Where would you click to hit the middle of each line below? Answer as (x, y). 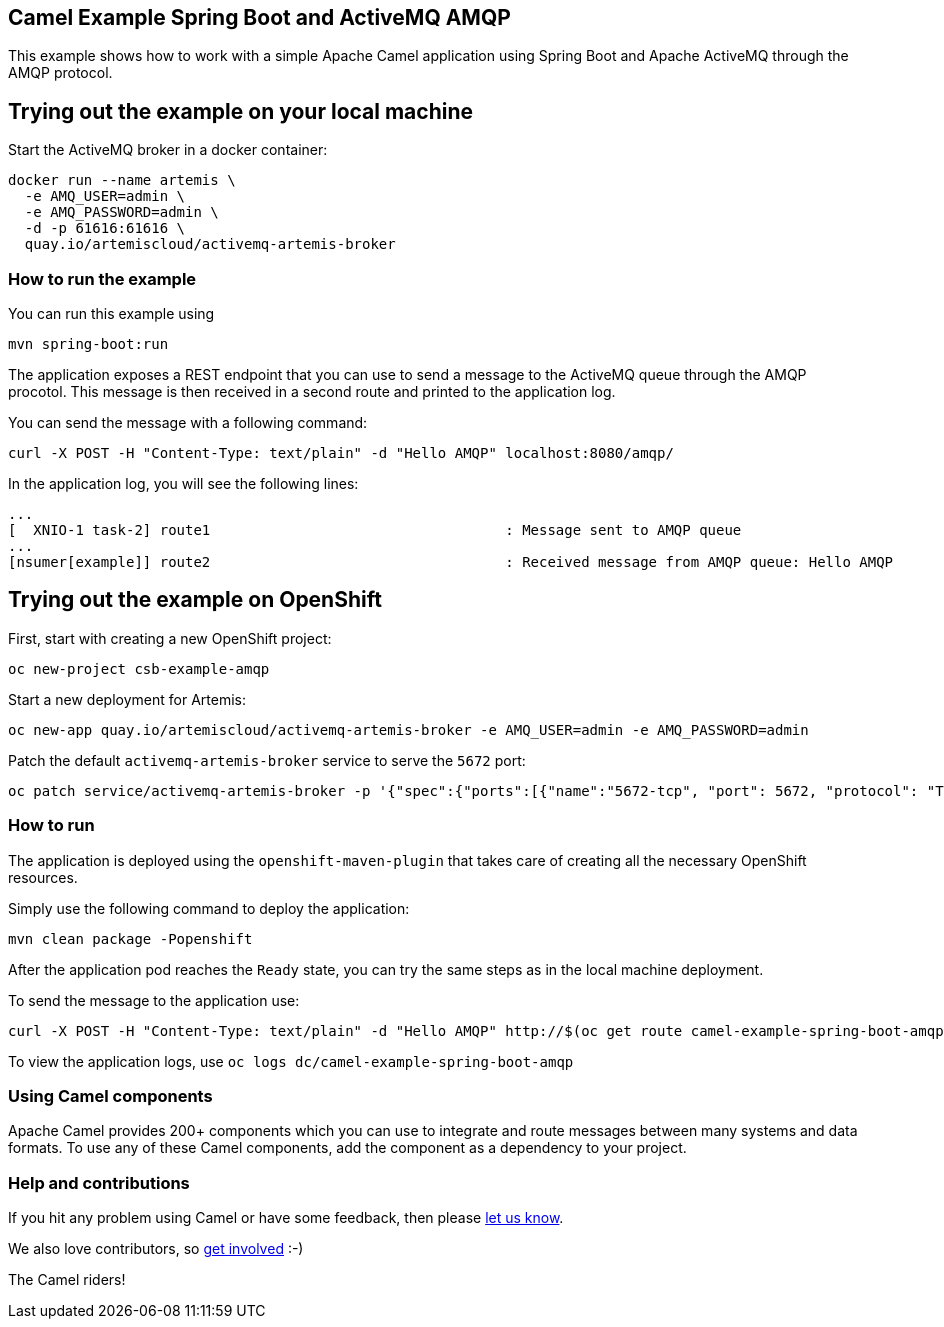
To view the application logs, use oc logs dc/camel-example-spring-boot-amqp (291, 1061)
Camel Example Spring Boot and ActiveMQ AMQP (259, 17)
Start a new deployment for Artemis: (127, 699)
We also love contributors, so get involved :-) (156, 1249)
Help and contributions (99, 1182)
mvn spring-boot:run (88, 344)
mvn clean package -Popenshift (130, 938)
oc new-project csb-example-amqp (139, 668)
